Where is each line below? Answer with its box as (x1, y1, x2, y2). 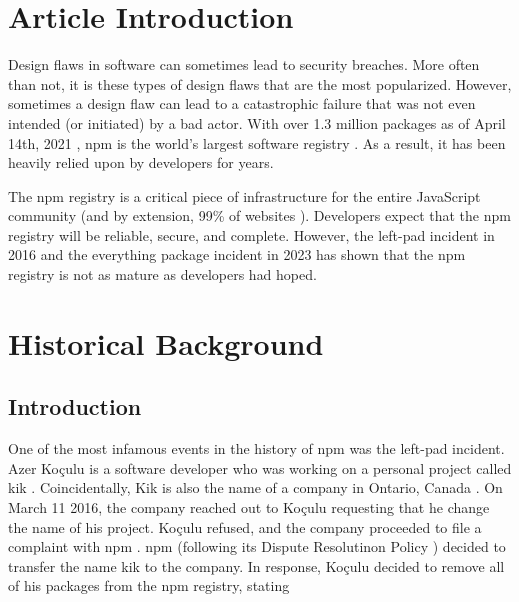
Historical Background (8, 322, 324, 363)
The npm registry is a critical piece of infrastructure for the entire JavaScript (8, 185, 481, 206)
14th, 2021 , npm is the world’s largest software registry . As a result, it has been (8, 132, 506, 153)
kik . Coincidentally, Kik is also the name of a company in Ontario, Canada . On (8, 477, 503, 498)
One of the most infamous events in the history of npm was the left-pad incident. (8, 438, 505, 459)
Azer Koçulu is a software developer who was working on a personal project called (8, 457, 512, 478)
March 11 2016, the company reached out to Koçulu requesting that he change (8, 497, 490, 518)
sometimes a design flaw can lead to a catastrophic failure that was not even (8, 93, 476, 114)
